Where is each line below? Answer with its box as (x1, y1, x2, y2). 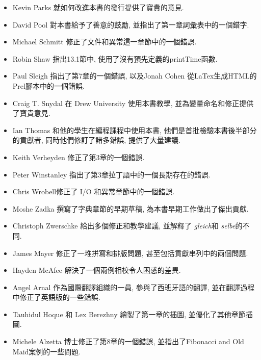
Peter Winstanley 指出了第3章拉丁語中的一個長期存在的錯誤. (12, 169, 211, 179)
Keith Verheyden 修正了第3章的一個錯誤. (12, 151, 145, 162)
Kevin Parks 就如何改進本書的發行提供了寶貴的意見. (12, 2, 184, 12)
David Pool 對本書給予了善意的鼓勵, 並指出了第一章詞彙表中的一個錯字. (12, 19, 249, 30)
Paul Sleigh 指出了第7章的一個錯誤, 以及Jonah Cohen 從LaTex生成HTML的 (12, 70, 257, 81)
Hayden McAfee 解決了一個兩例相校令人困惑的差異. (12, 265, 181, 275)
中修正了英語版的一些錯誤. (12, 292, 100, 302)
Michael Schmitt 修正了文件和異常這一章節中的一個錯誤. (12, 36, 197, 47)
